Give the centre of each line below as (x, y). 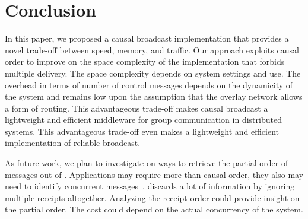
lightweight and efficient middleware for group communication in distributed (143, 120)
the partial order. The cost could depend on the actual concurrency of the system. (154, 209)
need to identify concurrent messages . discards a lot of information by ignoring (150, 186)
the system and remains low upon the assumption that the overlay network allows (154, 96)
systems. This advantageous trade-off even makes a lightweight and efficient (142, 131)
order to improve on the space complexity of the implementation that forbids (145, 61)
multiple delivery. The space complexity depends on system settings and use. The (153, 73)
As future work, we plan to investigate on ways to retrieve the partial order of (147, 163)
